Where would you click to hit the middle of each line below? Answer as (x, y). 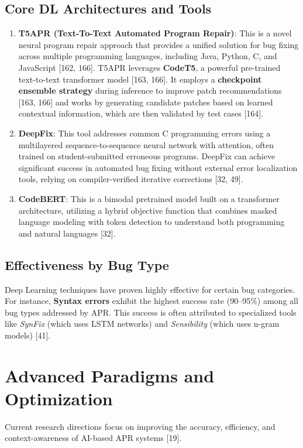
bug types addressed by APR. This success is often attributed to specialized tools (151, 312)
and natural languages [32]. (67, 233)
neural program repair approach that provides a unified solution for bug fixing (159, 44)
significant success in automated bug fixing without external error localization (158, 167)
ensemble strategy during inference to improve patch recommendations (150, 90)
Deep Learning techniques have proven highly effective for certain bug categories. (150, 289)
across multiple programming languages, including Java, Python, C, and (148, 56)
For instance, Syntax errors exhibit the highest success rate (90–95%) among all (151, 301)
